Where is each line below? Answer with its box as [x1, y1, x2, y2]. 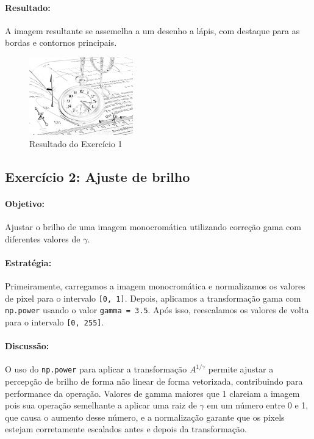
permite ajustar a [208, 363, 274, 376]
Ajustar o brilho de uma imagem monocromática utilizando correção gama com [5, 220, 301, 233]
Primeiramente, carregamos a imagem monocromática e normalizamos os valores [5, 279, 305, 292]
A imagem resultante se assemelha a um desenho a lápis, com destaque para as [5, 24, 300, 37]
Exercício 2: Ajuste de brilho [5, 167, 190, 186]
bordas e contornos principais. [5, 36, 117, 49]
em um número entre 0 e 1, [207, 399, 309, 412]
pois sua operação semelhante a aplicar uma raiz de [5, 399, 197, 412]
